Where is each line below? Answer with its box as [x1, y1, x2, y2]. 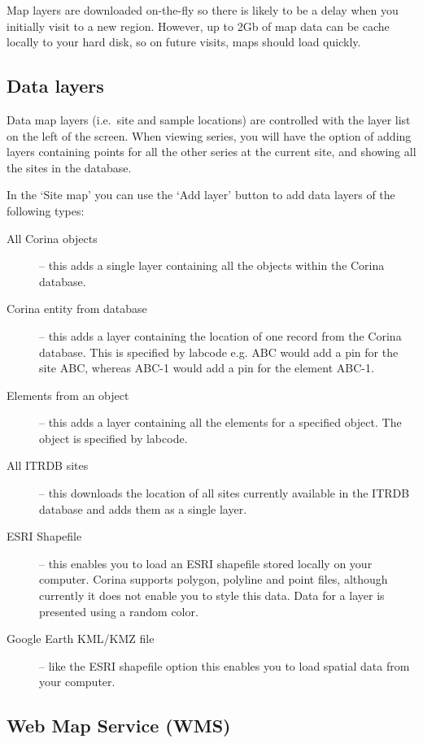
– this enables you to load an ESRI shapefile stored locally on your [39, 554, 373, 571]
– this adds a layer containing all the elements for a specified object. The [39, 414, 402, 431]
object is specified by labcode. [39, 429, 188, 446]
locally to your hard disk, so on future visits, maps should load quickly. [7, 33, 361, 50]
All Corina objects [7, 229, 98, 246]
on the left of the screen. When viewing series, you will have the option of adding [7, 127, 412, 144]
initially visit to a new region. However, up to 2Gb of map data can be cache [7, 17, 390, 34]
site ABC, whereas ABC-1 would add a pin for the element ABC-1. [39, 359, 374, 376]
